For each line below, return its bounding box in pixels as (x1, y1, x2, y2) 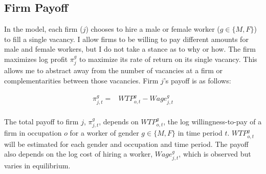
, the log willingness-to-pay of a (163, 116, 262, 126)
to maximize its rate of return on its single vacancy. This (79, 53, 257, 64)
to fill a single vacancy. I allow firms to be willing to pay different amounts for (4, 33, 249, 44)
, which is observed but (179, 148, 251, 159)
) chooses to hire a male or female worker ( (85, 24, 220, 34)
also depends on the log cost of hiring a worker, (4, 148, 153, 159)
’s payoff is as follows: (163, 75, 231, 85)
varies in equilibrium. (4, 160, 71, 170)
